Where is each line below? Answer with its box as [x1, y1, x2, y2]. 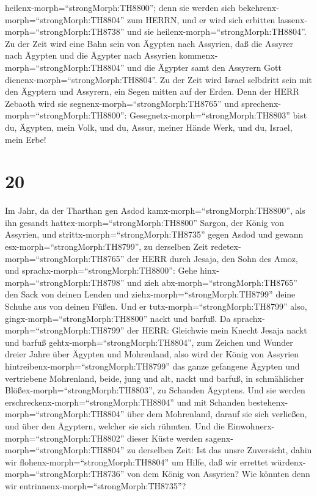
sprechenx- [241, 97, 282, 109]
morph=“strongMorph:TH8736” [5, 467, 125, 480]
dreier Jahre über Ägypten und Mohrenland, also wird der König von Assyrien [5, 348, 299, 360]
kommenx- [178, 49, 218, 62]
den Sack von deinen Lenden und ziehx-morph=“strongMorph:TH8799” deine [5, 288, 296, 301]
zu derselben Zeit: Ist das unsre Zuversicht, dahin [127, 443, 312, 456]
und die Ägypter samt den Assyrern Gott [127, 60, 282, 73]
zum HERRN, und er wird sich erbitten [127, 13, 275, 26]
